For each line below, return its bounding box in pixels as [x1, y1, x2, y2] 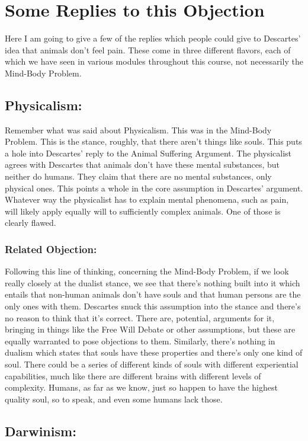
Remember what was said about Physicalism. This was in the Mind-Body [5, 123, 272, 136]
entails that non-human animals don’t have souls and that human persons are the [5, 288, 301, 301]
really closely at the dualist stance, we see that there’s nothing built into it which [5, 276, 300, 289]
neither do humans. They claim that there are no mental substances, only [5, 170, 272, 183]
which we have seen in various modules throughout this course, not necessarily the [5, 55, 303, 68]
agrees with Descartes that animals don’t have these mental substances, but [5, 158, 280, 171]
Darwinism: [5, 421, 76, 440]
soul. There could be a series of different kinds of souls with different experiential [5, 358, 299, 370]
